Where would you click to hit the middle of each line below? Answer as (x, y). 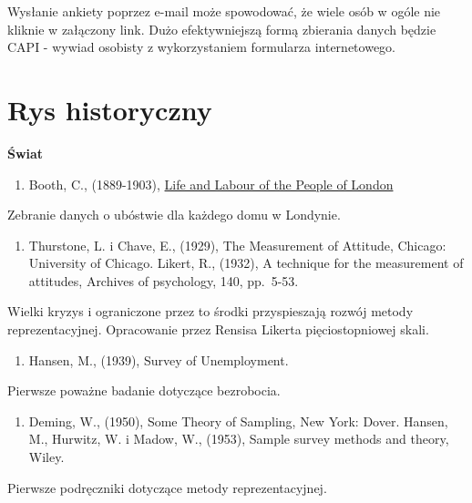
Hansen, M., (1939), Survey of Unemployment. (159, 359)
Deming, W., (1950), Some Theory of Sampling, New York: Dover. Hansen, (238, 421)
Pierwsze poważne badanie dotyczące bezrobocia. (144, 390)
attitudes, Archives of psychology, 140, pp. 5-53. (164, 280)
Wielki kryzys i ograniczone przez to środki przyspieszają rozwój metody (210, 311)
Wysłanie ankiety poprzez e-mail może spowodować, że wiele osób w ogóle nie (224, 11)
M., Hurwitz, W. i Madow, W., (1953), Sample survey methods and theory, (239, 439)
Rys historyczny (110, 109)
